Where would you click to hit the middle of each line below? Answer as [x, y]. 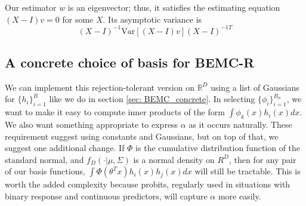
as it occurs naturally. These [240, 124]
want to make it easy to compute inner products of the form [115, 112]
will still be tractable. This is [248, 171]
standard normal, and [44, 159]
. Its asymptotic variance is [152, 19]
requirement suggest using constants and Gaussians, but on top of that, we [142, 136]
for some [78, 19]
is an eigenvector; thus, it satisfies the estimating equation [174, 7]
